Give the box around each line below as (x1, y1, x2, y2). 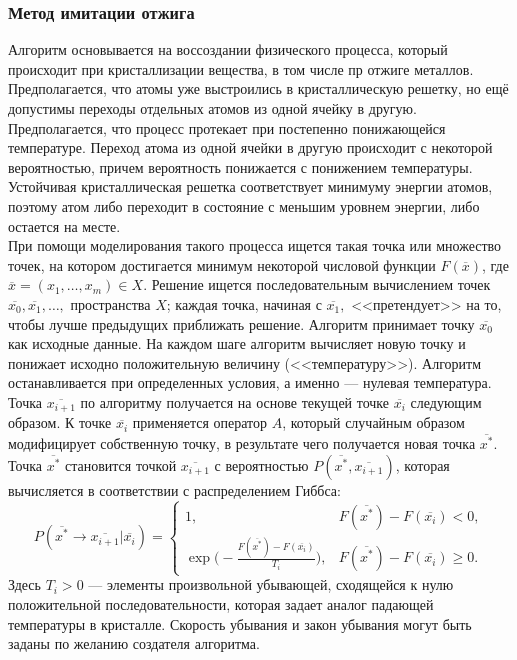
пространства (70, 293, 151, 314)
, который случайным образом (282, 412, 465, 433)
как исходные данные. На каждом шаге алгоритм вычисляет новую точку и (8, 333, 466, 354)
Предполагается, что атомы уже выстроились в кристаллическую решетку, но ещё (8, 78, 509, 99)
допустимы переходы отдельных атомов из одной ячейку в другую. (8, 98, 417, 118)
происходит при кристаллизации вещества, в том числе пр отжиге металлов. (8, 58, 474, 79)
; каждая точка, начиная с (166, 293, 322, 314)
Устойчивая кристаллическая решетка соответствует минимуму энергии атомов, (8, 176, 493, 197)
